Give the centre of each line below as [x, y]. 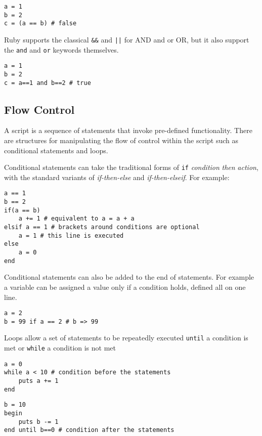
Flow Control [39, 109]
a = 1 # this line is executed [71, 235]
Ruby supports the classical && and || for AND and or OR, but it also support [127, 39]
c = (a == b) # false [40, 24]
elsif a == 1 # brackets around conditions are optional [102, 227]
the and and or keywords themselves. [61, 49]
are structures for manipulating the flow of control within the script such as [121, 140]
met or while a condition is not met [60, 348]
